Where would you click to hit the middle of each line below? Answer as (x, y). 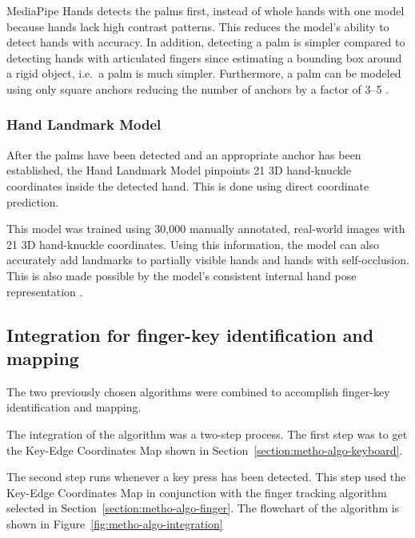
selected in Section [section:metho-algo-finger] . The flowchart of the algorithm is (203, 508)
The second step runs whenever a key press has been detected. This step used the (206, 477)
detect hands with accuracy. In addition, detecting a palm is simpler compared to (206, 42)
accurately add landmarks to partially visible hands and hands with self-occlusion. (208, 260)
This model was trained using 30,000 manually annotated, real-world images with (206, 229)
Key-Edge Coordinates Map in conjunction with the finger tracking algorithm (197, 492)
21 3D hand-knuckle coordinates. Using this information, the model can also (193, 244)
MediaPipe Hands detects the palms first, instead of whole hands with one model (206, 10)
